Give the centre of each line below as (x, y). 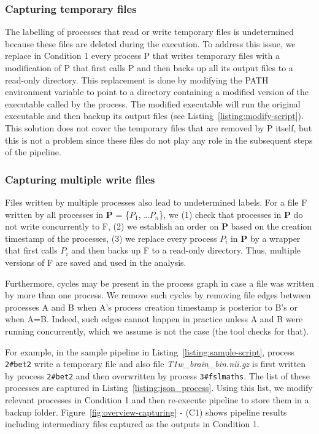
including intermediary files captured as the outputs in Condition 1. (132, 424)
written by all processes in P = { (67, 214)
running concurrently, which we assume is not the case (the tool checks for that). (157, 331)
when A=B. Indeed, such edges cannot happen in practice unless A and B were (154, 319)
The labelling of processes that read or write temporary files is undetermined (149, 32)
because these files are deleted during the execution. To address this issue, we (150, 43)
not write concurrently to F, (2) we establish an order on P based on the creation (159, 226)
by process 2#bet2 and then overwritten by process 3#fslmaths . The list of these (158, 375)
